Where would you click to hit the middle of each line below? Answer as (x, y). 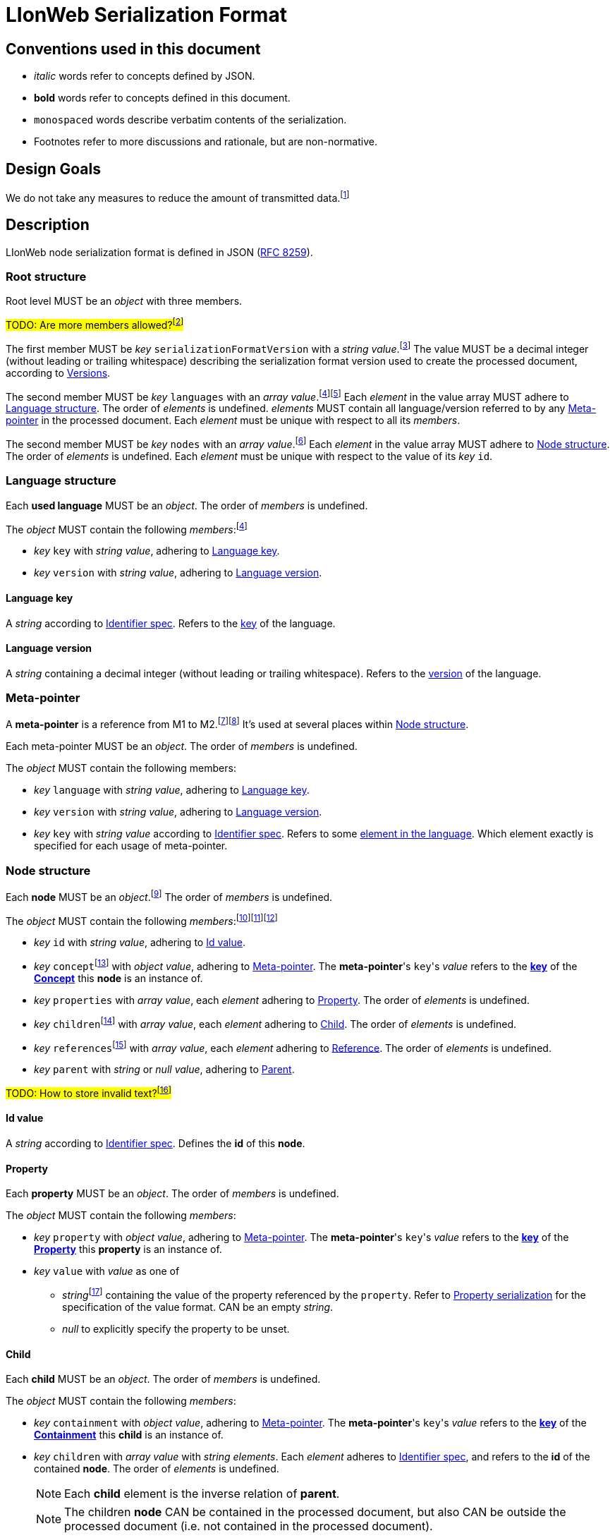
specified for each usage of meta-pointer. (131, 846)
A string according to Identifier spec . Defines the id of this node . (156, 1144)
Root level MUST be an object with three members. (124, 301)
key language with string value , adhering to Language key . (172, 790)
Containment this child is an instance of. (129, 1435)
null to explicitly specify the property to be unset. (176, 1328)
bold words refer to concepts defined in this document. (162, 98)
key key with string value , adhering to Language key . (157, 551)
